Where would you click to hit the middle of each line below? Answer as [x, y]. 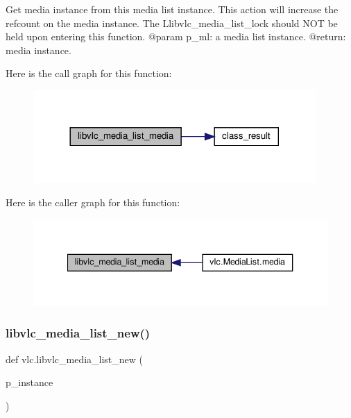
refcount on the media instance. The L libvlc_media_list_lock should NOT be [172, 23]
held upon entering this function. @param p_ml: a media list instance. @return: [176, 36]
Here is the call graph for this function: [89, 73]
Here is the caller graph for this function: [93, 202]
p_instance [29, 382]
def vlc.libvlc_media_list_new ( [75, 359]
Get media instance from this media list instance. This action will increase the [172, 9]
